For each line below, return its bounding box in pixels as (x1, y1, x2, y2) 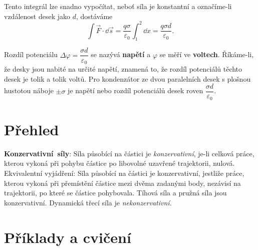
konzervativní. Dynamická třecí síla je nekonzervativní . (4, 197, 172, 207)
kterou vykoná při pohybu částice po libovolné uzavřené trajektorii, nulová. (4, 158, 235, 168)
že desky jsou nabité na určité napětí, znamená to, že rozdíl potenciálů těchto (4, 64, 242, 74)
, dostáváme (76, 11, 113, 21)
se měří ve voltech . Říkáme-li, (159, 49, 254, 60)
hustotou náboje (4, 85, 54, 96)
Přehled (4, 119, 59, 139)
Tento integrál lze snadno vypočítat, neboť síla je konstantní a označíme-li (4, 1, 232, 11)
